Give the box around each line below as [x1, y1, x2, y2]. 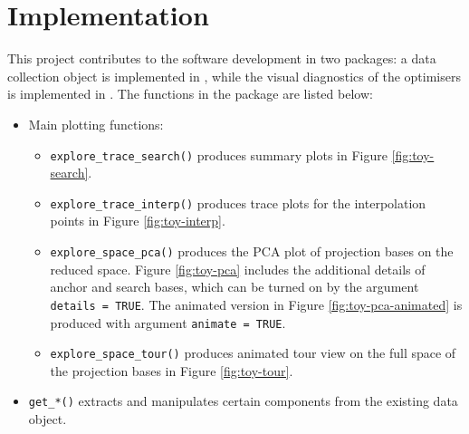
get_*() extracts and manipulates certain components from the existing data [28, 391, 458, 410]
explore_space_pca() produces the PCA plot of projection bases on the [50, 242, 454, 260]
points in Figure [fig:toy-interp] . [50, 211, 225, 230]
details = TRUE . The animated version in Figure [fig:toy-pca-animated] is [50, 294, 463, 313]
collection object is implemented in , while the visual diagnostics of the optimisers [7, 66, 461, 85]
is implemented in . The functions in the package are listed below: [7, 84, 373, 103]
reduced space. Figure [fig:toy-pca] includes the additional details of [50, 259, 426, 278]
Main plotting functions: [28, 114, 164, 133]
